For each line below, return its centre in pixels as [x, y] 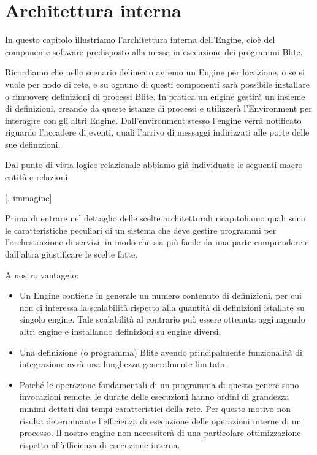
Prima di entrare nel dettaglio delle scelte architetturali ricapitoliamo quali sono [155, 218]
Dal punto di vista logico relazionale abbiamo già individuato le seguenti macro [154, 165]
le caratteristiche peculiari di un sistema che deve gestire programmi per [141, 230]
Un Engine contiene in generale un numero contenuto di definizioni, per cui [160, 295]
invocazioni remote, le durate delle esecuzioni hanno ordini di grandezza [154, 396]
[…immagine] [29, 197]
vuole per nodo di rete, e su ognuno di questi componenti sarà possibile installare [157, 84]
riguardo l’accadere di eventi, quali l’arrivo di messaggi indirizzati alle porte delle [157, 132]
